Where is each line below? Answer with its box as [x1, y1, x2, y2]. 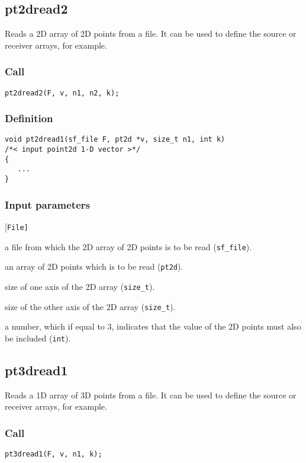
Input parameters [5, 197, 90, 212]
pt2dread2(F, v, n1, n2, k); [5, 88, 120, 97]
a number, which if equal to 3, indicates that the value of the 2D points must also [5, 320, 301, 333]
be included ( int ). [5, 331, 71, 344]
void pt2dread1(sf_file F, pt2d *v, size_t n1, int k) [5, 135, 226, 144]
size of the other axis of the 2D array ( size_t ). [5, 300, 176, 312]
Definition [5, 111, 53, 126]
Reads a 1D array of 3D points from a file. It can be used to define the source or [5, 388, 297, 401]
